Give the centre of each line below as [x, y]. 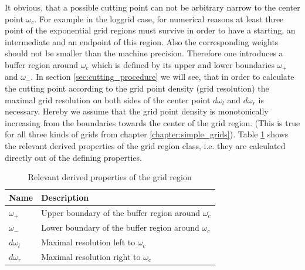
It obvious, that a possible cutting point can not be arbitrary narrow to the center [152, 7]
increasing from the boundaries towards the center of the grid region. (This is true [152, 122]
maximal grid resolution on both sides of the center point [108, 99]
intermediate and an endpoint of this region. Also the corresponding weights [142, 41]
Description [65, 197]
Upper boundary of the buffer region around [121, 213]
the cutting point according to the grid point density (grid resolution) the [137, 88]
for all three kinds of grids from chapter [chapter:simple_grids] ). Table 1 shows [147, 134]
